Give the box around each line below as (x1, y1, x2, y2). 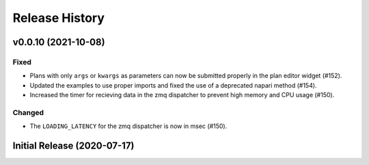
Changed (12, 107, 44, 117)
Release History (12, 10, 105, 25)
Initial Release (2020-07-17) (12, 140, 135, 152)
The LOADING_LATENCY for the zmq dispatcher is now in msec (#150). (29, 122, 228, 130)
